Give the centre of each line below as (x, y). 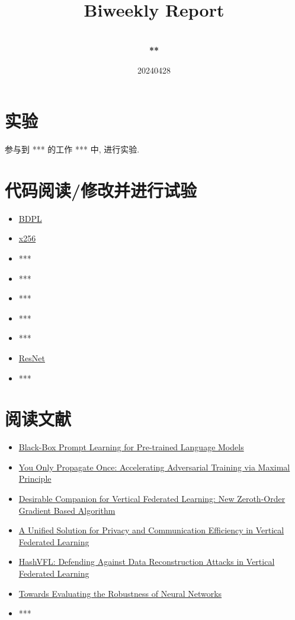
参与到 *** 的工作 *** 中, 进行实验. (72, 149)
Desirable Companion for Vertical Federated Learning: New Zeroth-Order (152, 498)
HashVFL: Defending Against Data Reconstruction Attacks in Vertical (147, 562)
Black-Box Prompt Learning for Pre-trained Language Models (131, 447)
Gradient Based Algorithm (67, 510)
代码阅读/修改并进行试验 (101, 190)
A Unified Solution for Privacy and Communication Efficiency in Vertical (151, 530)
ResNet (32, 357)
